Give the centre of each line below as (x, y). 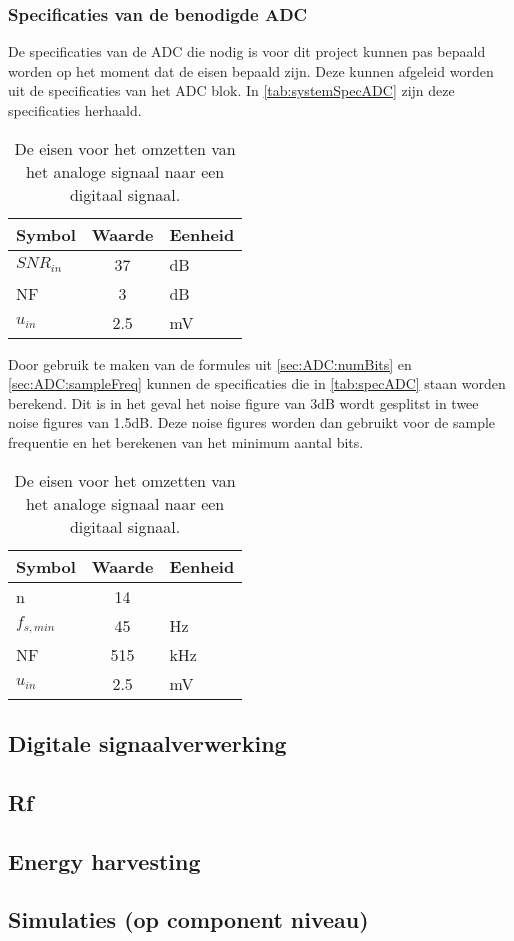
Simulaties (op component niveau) (188, 919)
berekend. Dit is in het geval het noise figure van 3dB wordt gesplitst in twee (243, 402)
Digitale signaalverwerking (147, 742)
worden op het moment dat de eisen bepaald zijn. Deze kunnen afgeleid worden (251, 70)
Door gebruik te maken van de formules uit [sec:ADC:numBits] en (210, 363)
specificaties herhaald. (75, 110)
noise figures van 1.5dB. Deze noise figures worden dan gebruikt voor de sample (252, 422)
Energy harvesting (104, 860)
